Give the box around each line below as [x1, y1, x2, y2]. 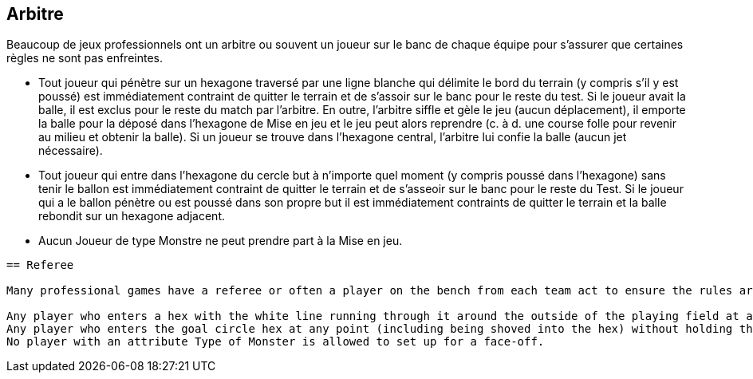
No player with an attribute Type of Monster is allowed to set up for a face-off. [6, 335, 545, 349]
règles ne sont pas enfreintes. [6, 51, 164, 65]
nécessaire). [38, 144, 103, 158]
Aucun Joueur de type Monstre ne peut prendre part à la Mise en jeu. [38, 234, 403, 248]
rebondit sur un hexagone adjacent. [38, 209, 225, 223]
